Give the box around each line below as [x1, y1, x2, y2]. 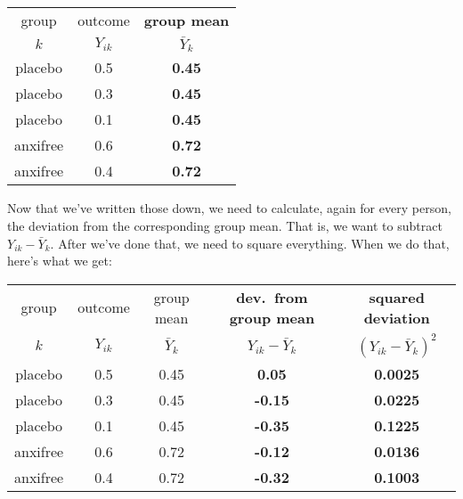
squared [369, 286, 425, 307]
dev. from [236, 286, 308, 307]
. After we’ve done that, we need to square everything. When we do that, [50, 233, 450, 252]
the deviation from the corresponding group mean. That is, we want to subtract [7, 217, 443, 235]
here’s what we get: [7, 251, 112, 270]
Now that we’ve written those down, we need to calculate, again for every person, [7, 199, 451, 217]
